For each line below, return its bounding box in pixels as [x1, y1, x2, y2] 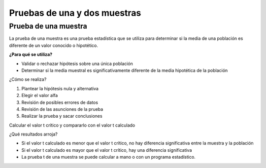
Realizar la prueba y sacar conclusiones [21, 113, 103, 119]
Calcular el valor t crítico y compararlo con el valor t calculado [9, 122, 135, 128]
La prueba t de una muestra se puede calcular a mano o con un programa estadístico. [21, 154, 196, 160]
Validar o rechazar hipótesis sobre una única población [21, 61, 133, 67]
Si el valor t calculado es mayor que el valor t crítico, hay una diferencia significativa [21, 147, 192, 153]
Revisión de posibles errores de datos [21, 99, 99, 105]
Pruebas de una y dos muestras [9, 7, 141, 18]
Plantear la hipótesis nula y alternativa [21, 85, 99, 91]
